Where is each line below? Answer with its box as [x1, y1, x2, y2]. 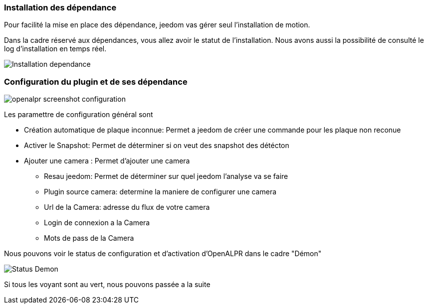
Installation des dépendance [4, 2, 117, 12]
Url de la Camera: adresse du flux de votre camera [44, 203, 210, 212]
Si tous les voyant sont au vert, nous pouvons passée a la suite [4, 280, 211, 289]
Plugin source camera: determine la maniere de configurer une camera [44, 187, 277, 196]
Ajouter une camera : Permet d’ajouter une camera [24, 156, 190, 165]
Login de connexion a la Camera [44, 218, 150, 227]
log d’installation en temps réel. [4, 44, 107, 53]
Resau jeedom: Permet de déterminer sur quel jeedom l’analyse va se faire [44, 172, 288, 181]
